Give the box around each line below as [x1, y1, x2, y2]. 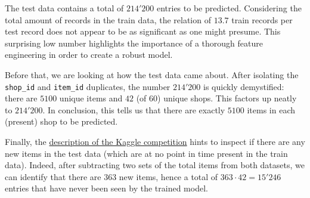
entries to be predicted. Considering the [156, 2, 302, 14]
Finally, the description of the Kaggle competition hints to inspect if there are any [5, 135, 305, 147]
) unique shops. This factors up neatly [157, 92, 297, 104]
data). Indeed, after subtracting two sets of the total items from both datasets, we [5, 159, 305, 171]
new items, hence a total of [119, 170, 218, 182]
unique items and [59, 92, 123, 104]
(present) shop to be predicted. [5, 115, 118, 128]
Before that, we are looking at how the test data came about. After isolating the [5, 68, 299, 81]
